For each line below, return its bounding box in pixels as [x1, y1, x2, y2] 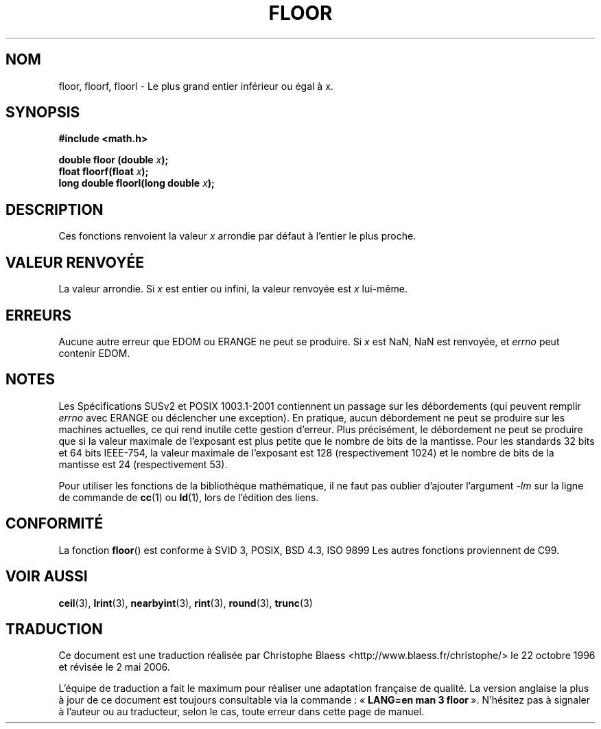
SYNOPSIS [5, 104, 80, 121]
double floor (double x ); [58, 154, 169, 166]
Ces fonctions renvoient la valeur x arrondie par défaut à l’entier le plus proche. [58, 230, 416, 242]
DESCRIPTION [5, 200, 104, 218]
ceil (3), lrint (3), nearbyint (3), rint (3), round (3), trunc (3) [58, 597, 313, 609]
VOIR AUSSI [5, 568, 88, 586]
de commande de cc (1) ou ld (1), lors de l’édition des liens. [58, 491, 319, 503]
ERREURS [5, 306, 72, 324]
